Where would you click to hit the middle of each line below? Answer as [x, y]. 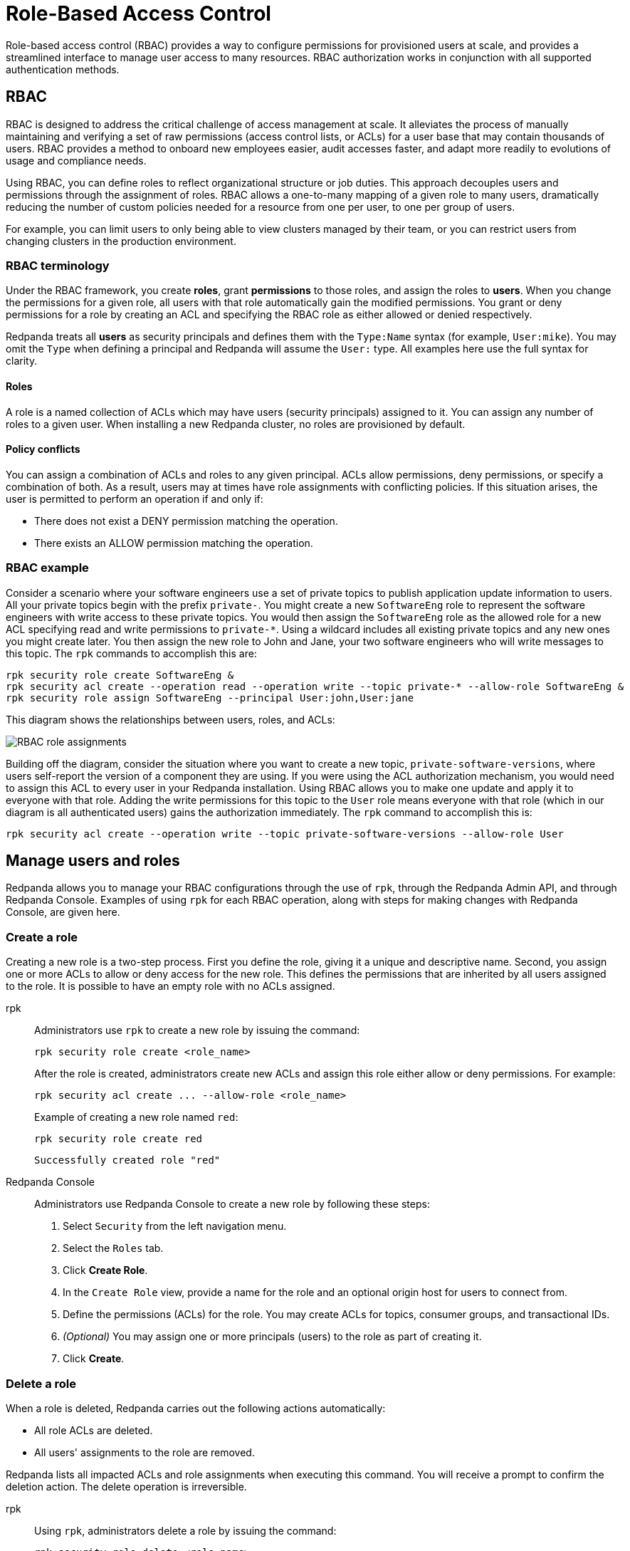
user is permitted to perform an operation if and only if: [135, 498]
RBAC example [47, 568]
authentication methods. [63, 69]
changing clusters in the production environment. [121, 241]
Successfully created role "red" [127, 1160]
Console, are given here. [63, 912]
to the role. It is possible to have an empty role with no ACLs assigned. [170, 986]
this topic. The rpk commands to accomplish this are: [131, 653]
